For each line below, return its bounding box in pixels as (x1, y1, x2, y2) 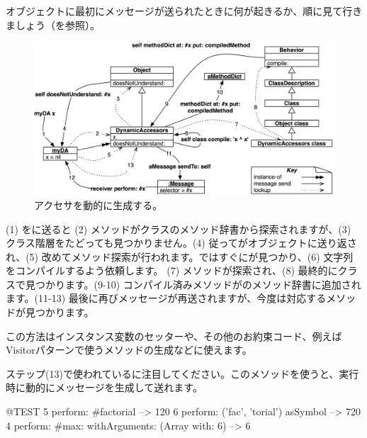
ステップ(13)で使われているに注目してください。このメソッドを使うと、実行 (6, 366, 359, 381)
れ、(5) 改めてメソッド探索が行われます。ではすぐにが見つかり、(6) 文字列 (6, 249, 354, 264)
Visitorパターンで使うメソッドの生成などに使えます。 (6, 342, 252, 357)
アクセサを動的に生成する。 (34, 197, 163, 212)
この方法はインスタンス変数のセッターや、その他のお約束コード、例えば (6, 328, 342, 343)
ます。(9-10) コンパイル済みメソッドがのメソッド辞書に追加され (64, 276, 361, 291)
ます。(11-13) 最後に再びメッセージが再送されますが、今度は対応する (6, 291, 327, 305)
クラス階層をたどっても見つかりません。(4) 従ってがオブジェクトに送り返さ (6, 235, 357, 250)
